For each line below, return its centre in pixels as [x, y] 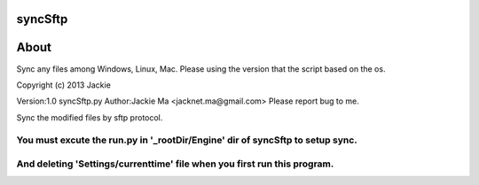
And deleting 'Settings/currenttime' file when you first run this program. [175, 164]
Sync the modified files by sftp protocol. [90, 117]
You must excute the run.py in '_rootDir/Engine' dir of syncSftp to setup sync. [187, 140]
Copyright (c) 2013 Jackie [63, 85]
